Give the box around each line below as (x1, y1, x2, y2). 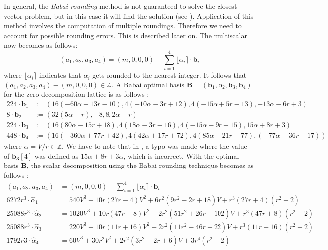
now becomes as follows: (4, 40, 78, 50)
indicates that (39, 70, 81, 80)
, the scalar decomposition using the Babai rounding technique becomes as (26, 160, 254, 170)
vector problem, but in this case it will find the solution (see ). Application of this (4, 10, 254, 21)
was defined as (34, 150, 79, 161)
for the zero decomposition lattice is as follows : (4, 89, 149, 99)
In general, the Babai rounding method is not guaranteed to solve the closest (4, 1, 237, 11)
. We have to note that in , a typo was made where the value (62, 141, 247, 151)
